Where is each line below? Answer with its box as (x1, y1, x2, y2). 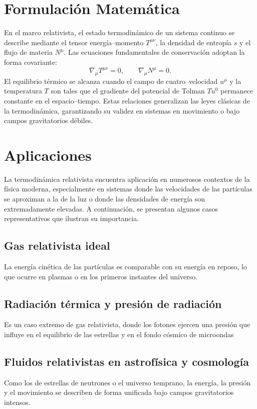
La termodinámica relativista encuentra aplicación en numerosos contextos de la (4, 173, 250, 184)
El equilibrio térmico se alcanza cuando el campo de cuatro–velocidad (4, 75, 218, 86)
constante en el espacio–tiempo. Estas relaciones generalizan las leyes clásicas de (4, 95, 250, 106)
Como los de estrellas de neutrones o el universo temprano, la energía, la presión (4, 377, 251, 387)
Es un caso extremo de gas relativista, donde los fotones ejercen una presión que (4, 319, 250, 330)
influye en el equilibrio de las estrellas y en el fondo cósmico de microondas (4, 329, 234, 340)
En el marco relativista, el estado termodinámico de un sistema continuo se (4, 27, 235, 38)
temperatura (4, 85, 42, 96)
